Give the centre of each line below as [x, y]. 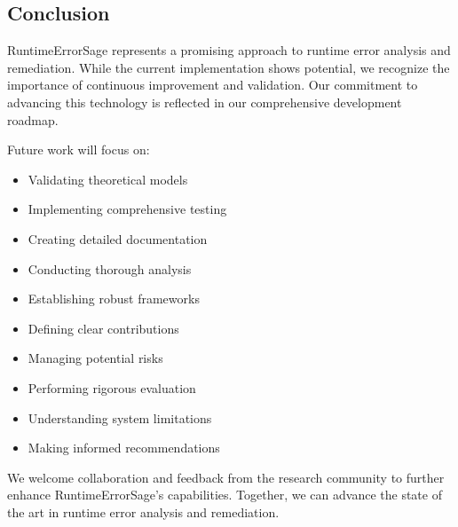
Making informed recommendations [124, 448]
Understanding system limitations [120, 417]
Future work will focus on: [79, 149]
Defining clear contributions [103, 328]
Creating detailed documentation [118, 238]
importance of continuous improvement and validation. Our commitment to [213, 85]
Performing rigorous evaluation [112, 387]
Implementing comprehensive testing [127, 209]
